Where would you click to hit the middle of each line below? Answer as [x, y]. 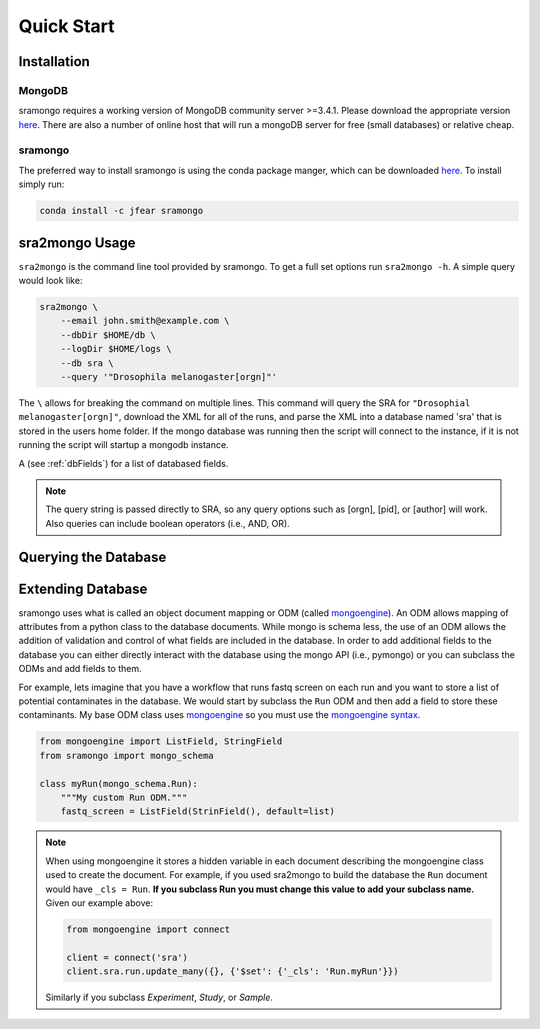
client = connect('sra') [127, 957]
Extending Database [83, 588]
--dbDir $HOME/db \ [108, 334]
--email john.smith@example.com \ [145, 321]
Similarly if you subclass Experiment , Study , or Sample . [159, 997]
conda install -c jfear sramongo [121, 211]
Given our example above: [99, 902]
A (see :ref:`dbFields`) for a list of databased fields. [123, 463]
